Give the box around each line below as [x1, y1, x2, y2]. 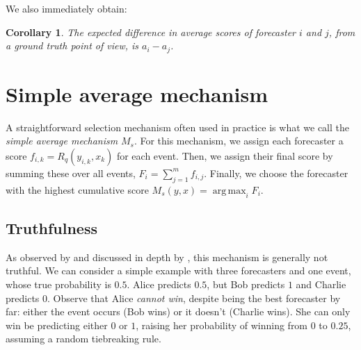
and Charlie [296, 276, 346, 291]
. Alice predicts [127, 276, 191, 291]
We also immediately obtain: [6, 1, 127, 15]
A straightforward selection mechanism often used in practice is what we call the [6, 119, 349, 134]
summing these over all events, [6, 165, 136, 180]
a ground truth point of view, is [6, 38, 139, 53]
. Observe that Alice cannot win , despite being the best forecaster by [47, 290, 341, 305]
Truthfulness [6, 217, 98, 238]
